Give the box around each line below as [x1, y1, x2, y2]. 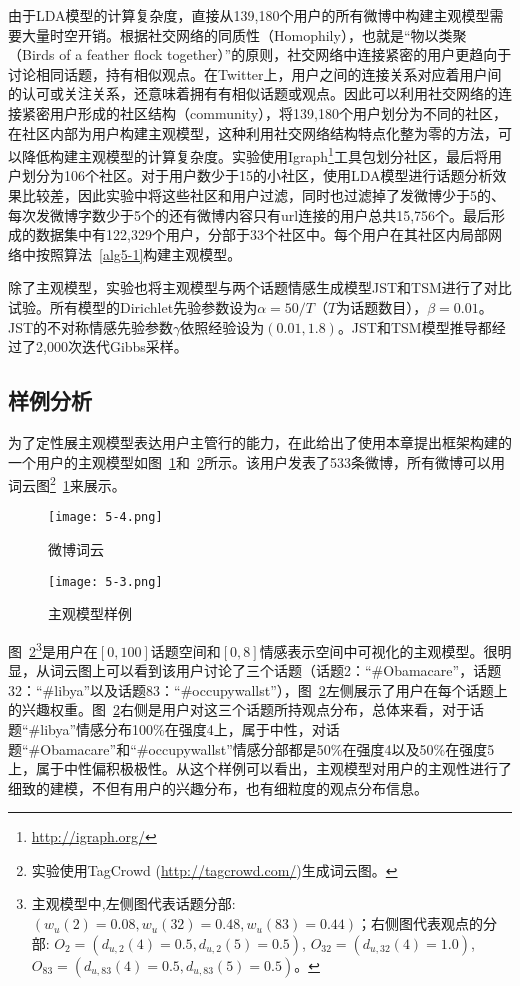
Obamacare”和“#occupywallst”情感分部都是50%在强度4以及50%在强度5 [40, 738, 495, 759]
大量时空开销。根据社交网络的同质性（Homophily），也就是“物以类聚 [21, 24, 467, 45]
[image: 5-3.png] [48, 574, 163, 589]
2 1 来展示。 [50, 472, 126, 495]
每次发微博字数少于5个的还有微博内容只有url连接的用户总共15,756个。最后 [8, 204, 492, 225]
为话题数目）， [336, 296, 428, 317]
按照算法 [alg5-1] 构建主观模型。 [35, 243, 242, 264]
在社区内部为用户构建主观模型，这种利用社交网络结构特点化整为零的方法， [8, 122, 498, 143]
